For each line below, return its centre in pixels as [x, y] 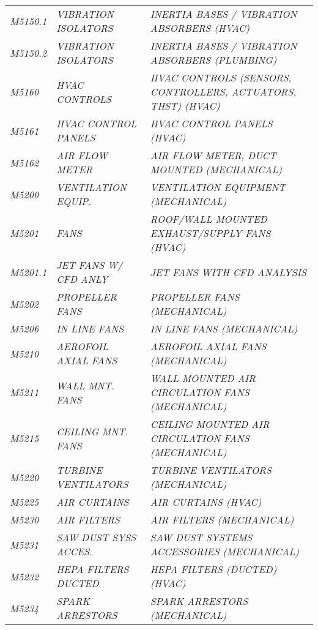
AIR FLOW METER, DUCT [213, 155]
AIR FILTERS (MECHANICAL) [222, 519]
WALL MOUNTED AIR [203, 378]
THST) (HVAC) [185, 106]
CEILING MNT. [92, 431]
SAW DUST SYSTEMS [201, 537]
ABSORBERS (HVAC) [200, 28]
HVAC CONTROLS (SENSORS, [221, 77]
